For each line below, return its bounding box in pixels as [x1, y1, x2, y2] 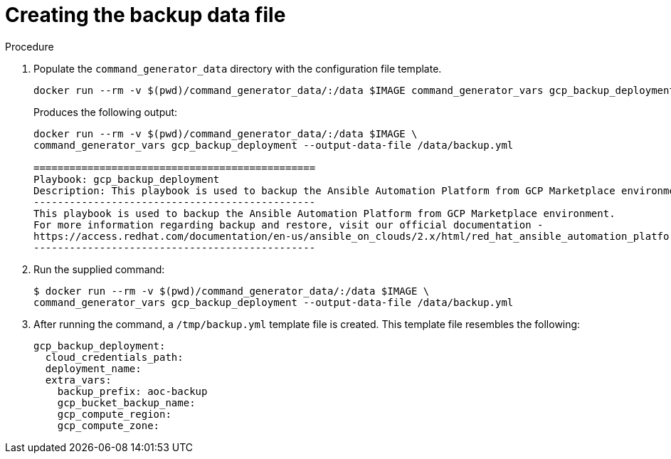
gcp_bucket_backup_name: [57, 396, 196, 408]
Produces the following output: [33, 105, 178, 118]
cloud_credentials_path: [45, 351, 184, 363]
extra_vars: [45, 374, 112, 386]
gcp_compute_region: [57, 408, 171, 420]
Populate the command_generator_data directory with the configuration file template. [33, 62, 442, 75]
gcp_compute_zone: [57, 419, 160, 431]
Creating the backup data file [5, 3, 286, 27]
